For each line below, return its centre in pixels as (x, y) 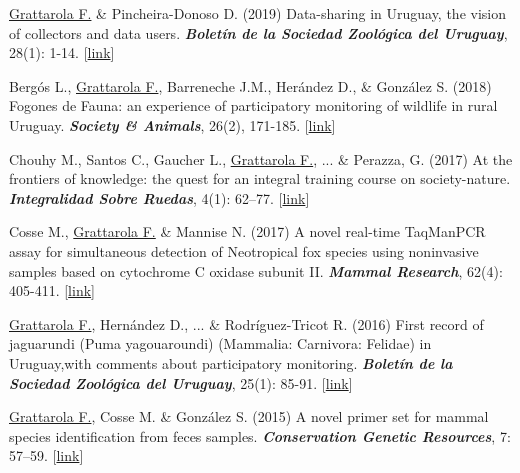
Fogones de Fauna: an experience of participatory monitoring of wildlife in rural (253, 105)
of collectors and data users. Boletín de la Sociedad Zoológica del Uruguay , (258, 32)
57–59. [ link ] (46, 455)
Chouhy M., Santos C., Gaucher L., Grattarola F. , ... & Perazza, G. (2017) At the (261, 158)
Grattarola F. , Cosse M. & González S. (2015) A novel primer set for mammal (249, 416)
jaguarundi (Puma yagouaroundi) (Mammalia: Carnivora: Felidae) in (220, 343)
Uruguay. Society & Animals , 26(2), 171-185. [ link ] (172, 124)
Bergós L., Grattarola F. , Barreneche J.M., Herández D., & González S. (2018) (250, 85)
